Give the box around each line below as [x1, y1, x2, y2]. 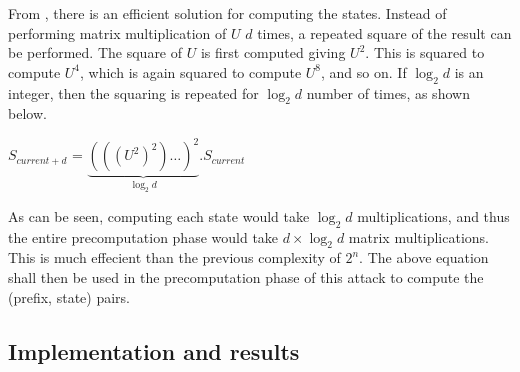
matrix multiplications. [348, 226, 489, 247]
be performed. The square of [8, 42, 183, 63]
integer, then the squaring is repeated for [8, 82, 259, 103]
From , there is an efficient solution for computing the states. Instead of [8, 3, 447, 23]
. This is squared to [365, 42, 485, 63]
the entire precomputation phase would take [8, 226, 279, 247]
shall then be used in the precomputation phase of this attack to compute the [8, 267, 484, 288]
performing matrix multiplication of [8, 22, 227, 43]
